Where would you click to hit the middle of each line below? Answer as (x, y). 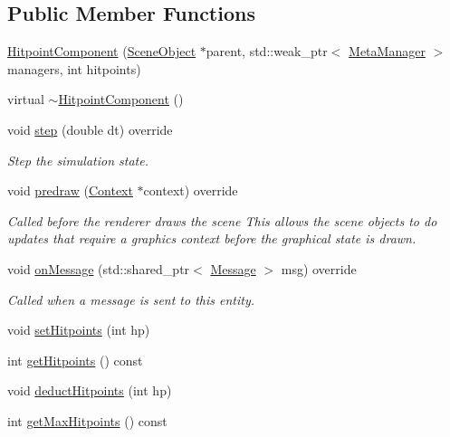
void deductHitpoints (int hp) (90, 390)
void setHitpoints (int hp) (79, 330)
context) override (191, 190)
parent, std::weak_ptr (267, 51)
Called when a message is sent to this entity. (131, 299)
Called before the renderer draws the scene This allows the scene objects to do (222, 220)
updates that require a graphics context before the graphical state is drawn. (212, 238)
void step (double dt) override (90, 129)
